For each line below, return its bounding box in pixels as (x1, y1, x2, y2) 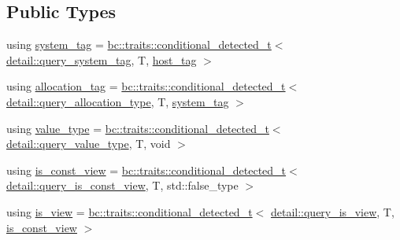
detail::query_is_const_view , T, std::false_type (6, 177, 239, 194)
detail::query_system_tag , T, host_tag (6, 51, 197, 68)
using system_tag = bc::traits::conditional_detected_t (6, 36, 272, 53)
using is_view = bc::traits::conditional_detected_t (6, 203, 253, 220)
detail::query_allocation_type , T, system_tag (6, 93, 229, 109)
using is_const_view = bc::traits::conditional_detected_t (6, 161, 287, 178)
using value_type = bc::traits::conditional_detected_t (6, 120, 269, 136)
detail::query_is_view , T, (270, 203, 394, 220)
